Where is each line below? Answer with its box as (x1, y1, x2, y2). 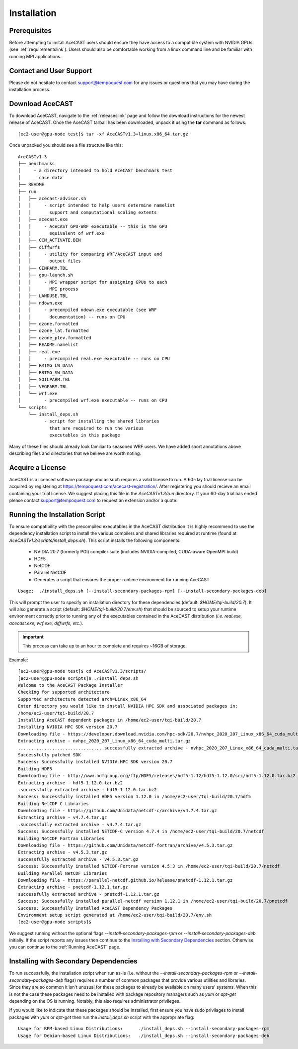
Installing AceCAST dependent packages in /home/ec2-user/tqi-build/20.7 (18, 717, 202, 723)
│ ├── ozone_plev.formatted (18, 335, 92, 340)
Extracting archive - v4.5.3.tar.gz (18, 849, 107, 855)
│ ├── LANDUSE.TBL (18, 293, 68, 299)
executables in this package (49, 432, 120, 438)
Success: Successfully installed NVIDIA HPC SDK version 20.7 (18, 759, 173, 765)
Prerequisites (9, 26, 52, 35)
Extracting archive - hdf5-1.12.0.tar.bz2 (18, 780, 123, 786)
